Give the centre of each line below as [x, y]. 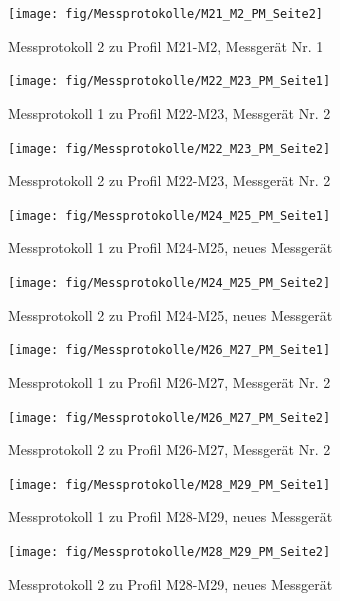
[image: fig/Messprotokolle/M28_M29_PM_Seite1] [169, 484]
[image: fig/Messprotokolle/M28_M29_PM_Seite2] [169, 552]
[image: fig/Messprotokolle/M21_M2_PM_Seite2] [165, 14]
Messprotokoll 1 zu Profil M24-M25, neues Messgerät [170, 247]
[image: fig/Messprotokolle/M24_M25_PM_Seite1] [169, 215]
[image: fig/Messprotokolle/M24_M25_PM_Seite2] [169, 283]
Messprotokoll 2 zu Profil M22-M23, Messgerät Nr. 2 [169, 180]
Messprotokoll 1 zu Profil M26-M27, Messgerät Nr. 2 [169, 381]
